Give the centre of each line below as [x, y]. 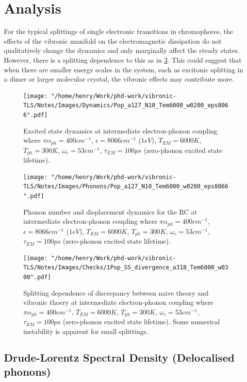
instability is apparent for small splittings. [86, 331]
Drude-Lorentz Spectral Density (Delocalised [119, 357]
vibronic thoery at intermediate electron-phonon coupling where [118, 302]
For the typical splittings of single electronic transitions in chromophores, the [119, 31]
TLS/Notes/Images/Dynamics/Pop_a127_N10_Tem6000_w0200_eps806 [126, 106]
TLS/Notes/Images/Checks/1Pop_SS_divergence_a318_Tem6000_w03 [126, 268]
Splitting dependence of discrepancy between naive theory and [116, 292]
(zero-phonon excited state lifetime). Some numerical [141, 322]
